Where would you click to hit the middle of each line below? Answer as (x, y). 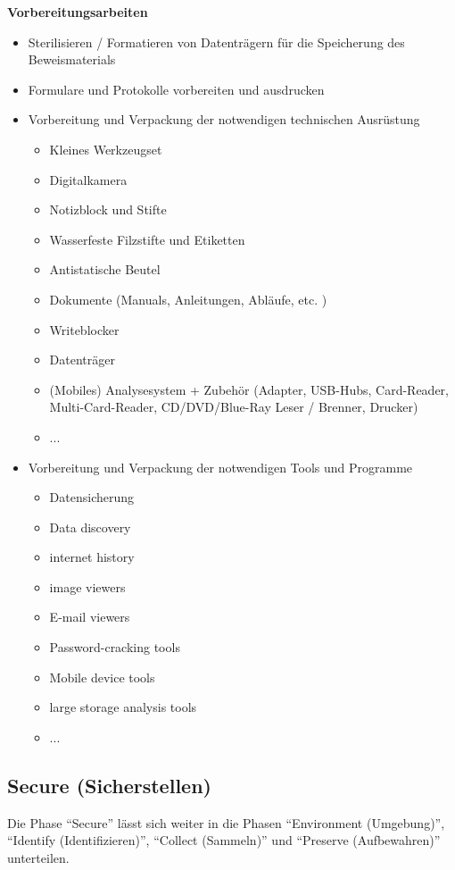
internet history (92, 557)
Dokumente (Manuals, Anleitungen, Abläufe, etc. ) (188, 299)
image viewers (87, 586)
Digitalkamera (88, 179)
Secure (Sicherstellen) (109, 785)
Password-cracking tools (115, 647)
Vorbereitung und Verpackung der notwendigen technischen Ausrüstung (224, 119)
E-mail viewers (90, 617)
